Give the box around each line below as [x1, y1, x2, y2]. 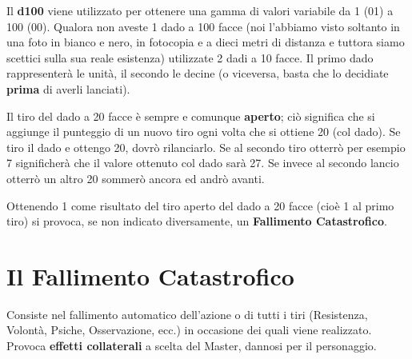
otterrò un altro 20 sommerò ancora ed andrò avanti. [6, 170, 265, 186]
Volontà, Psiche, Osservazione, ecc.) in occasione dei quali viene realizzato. [6, 321, 372, 338]
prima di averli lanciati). [6, 80, 130, 97]
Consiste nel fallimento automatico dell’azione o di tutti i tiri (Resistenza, [6, 305, 368, 322]
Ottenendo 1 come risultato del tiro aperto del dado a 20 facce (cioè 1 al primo [6, 197, 394, 213]
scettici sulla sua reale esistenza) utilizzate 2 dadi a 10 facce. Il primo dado [6, 49, 374, 66]
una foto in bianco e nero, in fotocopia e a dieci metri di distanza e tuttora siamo [6, 34, 405, 50]
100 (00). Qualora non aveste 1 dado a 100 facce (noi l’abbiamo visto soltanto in [6, 18, 400, 34]
